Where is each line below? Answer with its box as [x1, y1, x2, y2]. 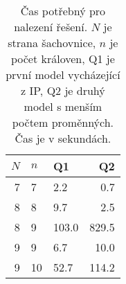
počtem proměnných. [12, 114, 114, 130]
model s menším [24, 98, 102, 114]
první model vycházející [6, 66, 120, 82]
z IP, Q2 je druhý [21, 82, 105, 98]
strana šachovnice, [8, 35, 96, 51]
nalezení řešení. [14, 19, 88, 35]
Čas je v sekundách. [15, 130, 111, 146]
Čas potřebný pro [20, 3, 106, 19]
